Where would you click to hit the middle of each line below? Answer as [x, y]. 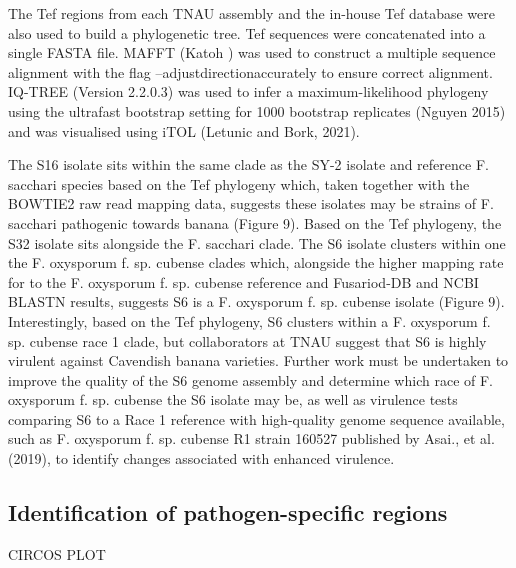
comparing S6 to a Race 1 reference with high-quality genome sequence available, [256, 418]
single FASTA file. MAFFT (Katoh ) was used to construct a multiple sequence [252, 52]
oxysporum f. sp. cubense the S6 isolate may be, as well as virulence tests [233, 399]
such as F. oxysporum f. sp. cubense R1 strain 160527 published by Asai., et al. [251, 438]
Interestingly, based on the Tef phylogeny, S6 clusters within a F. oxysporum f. [249, 320]
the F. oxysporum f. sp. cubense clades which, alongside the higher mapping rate [256, 262]
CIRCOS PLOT [57, 553]
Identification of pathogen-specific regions [228, 512]
